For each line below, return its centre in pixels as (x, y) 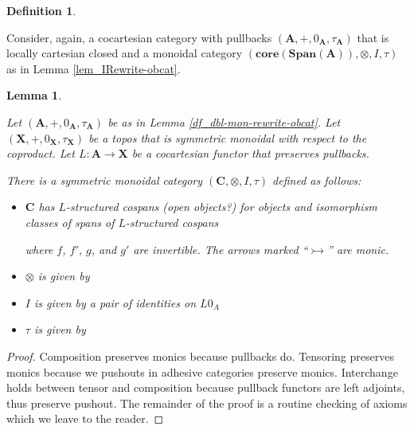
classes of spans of (70, 222)
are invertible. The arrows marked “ (221, 249)
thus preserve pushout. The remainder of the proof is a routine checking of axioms (207, 403)
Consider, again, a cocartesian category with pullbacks (139, 37)
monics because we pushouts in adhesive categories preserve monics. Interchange (202, 371)
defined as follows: (317, 180)
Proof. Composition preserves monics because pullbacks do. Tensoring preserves (200, 356)
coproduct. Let (41, 153)
